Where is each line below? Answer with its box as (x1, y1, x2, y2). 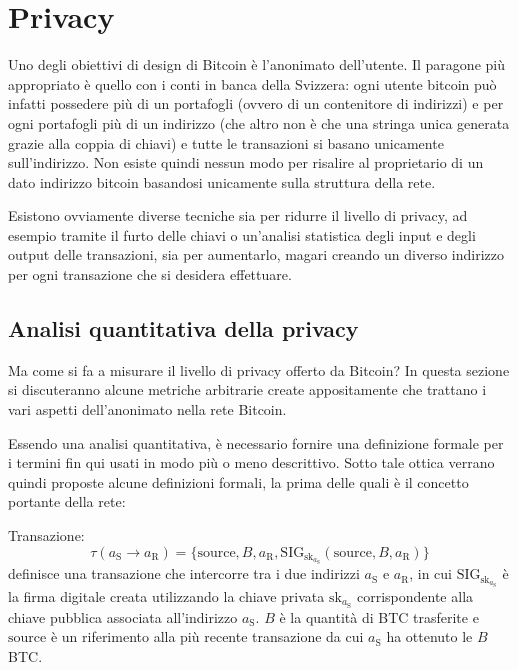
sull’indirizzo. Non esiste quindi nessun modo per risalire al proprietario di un (8, 152, 484, 173)
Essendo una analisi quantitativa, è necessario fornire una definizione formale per (8, 432, 504, 453)
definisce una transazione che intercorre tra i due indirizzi (8, 563, 360, 584)
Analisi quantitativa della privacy (8, 313, 359, 344)
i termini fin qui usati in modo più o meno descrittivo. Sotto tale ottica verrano (8, 452, 495, 473)
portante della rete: (8, 491, 126, 512)
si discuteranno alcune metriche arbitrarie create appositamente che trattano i (8, 379, 487, 400)
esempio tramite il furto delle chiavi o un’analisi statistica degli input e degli (8, 224, 476, 245)
